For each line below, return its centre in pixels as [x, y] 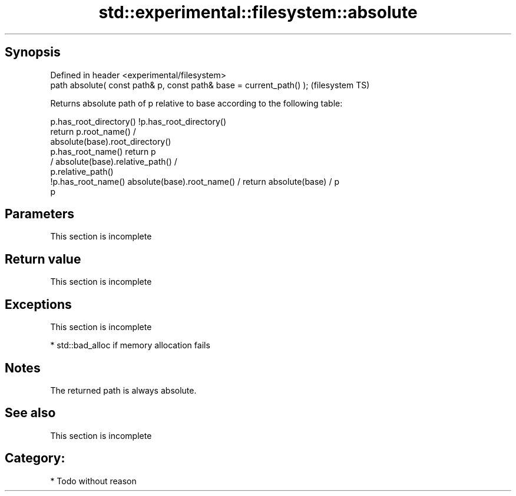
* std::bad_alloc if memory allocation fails [130, 345]
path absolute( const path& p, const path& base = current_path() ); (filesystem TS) [210, 85]
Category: [35, 458]
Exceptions [38, 304]
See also [30, 413]
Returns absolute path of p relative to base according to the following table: [196, 103]
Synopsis [33, 52]
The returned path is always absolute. [123, 390]
